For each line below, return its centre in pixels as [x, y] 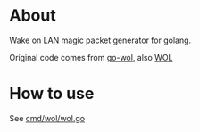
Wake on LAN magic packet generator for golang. [100, 40]
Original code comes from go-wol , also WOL [91, 57]
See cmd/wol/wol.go [47, 118]
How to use [52, 94]
